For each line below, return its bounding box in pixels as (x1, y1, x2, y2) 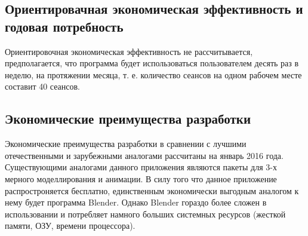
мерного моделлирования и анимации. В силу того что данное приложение (5, 172, 277, 185)
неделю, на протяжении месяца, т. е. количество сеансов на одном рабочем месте (5, 68, 302, 81)
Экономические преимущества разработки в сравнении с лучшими (5, 137, 247, 150)
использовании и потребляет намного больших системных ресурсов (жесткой (5, 207, 286, 220)
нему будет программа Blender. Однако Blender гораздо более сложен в (5, 196, 267, 209)
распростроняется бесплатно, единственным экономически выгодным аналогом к (5, 184, 299, 197)
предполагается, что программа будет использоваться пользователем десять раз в (5, 57, 299, 69)
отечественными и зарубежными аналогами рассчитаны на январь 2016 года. (5, 149, 284, 161)
